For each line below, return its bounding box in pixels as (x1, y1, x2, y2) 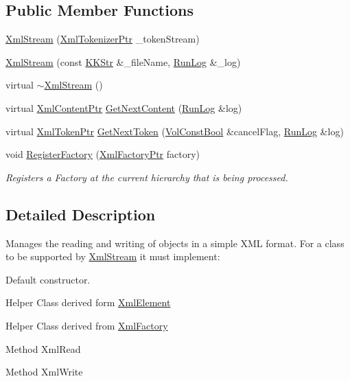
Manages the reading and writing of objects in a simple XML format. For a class (5, 235, 345, 250)
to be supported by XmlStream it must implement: (5, 249, 220, 264)
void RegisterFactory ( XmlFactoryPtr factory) (5, 147, 200, 161)
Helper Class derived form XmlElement (5, 295, 171, 310)
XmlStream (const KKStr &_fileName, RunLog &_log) (5, 54, 241, 69)
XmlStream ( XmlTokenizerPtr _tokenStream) (5, 32, 200, 46)
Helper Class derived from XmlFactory (5, 318, 168, 332)
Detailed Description (5, 203, 156, 224)
